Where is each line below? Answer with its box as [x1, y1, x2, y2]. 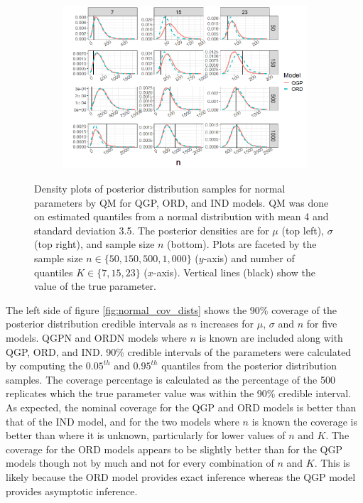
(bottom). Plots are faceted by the [167, 237, 317, 251]
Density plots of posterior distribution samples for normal [34, 181, 286, 196]
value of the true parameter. [34, 278, 157, 293]
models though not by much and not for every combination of [6, 455, 274, 470]
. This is [314, 455, 350, 470]
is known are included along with [199, 330, 343, 345]
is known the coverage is [251, 413, 358, 428]
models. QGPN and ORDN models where [6, 330, 187, 345]
